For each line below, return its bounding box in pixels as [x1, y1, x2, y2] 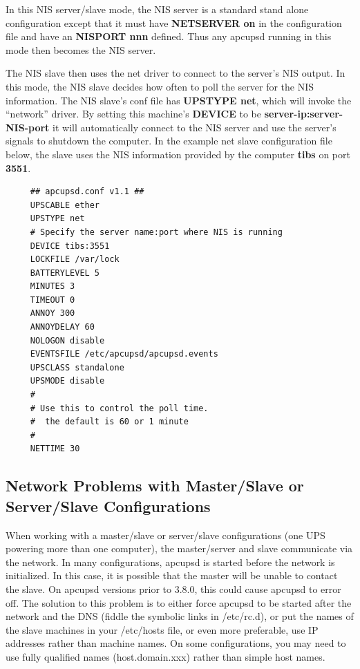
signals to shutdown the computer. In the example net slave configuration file [6, 133, 332, 148]
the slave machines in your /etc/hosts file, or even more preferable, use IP [6, 622, 319, 637]
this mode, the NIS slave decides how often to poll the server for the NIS [6, 79, 314, 93]
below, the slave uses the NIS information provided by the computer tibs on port [6, 147, 350, 161]
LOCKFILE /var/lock [30, 254, 120, 265]
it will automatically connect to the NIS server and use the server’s [53, 120, 337, 134]
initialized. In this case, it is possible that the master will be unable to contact [6, 568, 338, 583]
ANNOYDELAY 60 [30, 322, 95, 332]
